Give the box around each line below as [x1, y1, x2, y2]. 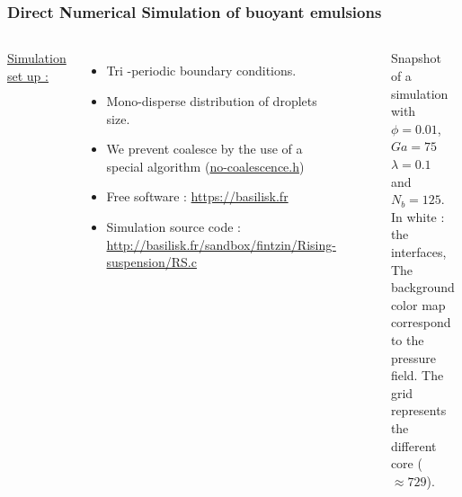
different [390, 436, 437, 455]
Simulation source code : [106, 217, 241, 236]
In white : [390, 207, 445, 226]
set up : [7, 67, 49, 85]
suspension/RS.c [106, 253, 197, 271]
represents [390, 401, 447, 420]
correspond [390, 313, 451, 332]
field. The [390, 366, 444, 385]
